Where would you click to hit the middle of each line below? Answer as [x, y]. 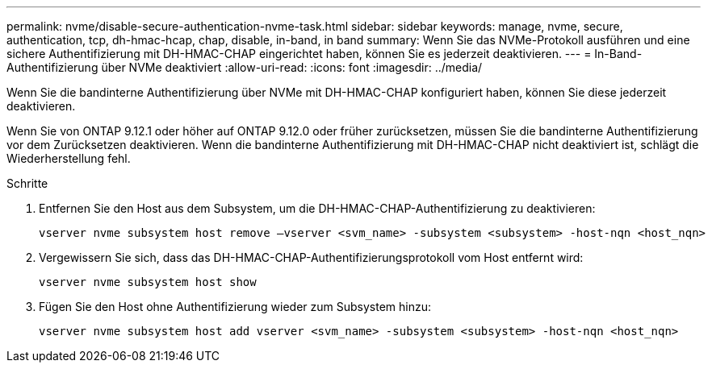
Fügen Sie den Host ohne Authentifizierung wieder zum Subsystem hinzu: [235, 307]
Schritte [27, 183]
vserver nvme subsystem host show [148, 282]
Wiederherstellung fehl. [69, 158]
